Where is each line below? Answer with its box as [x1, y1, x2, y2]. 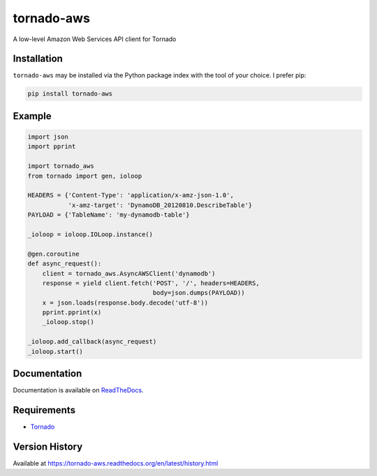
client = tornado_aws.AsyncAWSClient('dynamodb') [42, 269, 216, 277]
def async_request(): [27, 260, 102, 268]
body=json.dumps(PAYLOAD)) [152, 289, 245, 297]
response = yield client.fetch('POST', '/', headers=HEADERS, [42, 279, 260, 287]
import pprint [27, 143, 76, 151]
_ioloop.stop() [42, 318, 94, 326]
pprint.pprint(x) [42, 309, 102, 316]
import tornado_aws [27, 162, 94, 170]
